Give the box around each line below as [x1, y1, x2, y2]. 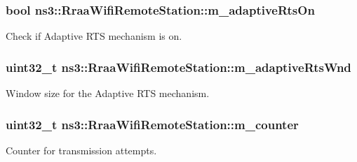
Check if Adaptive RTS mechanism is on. [6, 29, 182, 43]
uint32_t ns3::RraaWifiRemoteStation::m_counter [6, 115, 299, 133]
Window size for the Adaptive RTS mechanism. [6, 86, 210, 101]
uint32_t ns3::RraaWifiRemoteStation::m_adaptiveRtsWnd [6, 58, 351, 75]
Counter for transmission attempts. [6, 142, 157, 157]
